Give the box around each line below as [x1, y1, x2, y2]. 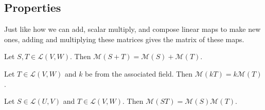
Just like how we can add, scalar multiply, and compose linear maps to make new [4, 24, 261, 34]
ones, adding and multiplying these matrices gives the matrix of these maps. [4, 33, 244, 44]
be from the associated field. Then [85, 68, 193, 79]
